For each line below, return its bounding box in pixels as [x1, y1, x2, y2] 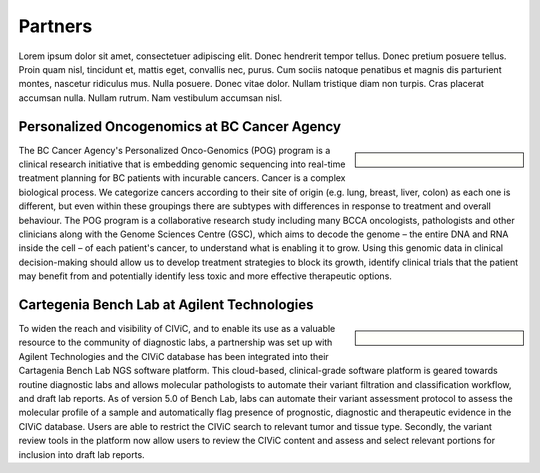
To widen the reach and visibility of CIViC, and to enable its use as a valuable [18, 323, 336, 335]
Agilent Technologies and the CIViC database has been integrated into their [18, 350, 329, 362]
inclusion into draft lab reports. [18, 448, 145, 460]
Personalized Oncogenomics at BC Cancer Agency [18, 118, 342, 135]
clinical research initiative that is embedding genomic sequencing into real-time [18, 158, 346, 170]
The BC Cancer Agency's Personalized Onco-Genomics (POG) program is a [18, 144, 331, 156]
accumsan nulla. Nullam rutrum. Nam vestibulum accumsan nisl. [18, 91, 283, 104]
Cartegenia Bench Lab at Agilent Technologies [18, 296, 314, 313]
